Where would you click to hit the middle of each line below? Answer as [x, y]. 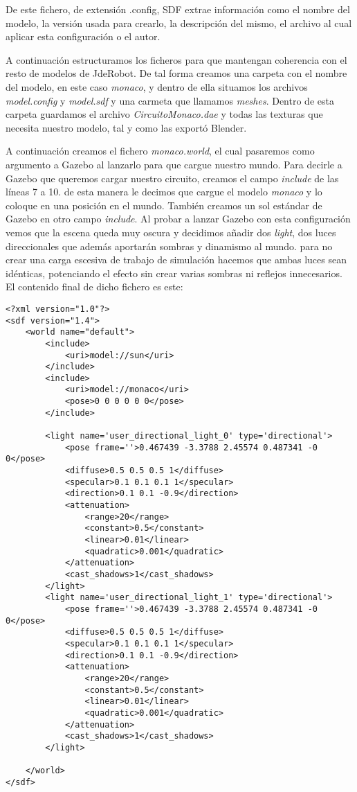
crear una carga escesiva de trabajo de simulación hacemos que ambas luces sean [176, 259]
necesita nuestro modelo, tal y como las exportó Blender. [126, 127]
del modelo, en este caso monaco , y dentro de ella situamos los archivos [157, 86]
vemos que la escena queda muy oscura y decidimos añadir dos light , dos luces [171, 232]
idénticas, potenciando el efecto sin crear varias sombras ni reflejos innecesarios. [174, 273]
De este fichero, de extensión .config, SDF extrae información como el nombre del [178, 9]
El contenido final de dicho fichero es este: [94, 287]
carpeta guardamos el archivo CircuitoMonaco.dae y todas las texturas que [164, 114]
